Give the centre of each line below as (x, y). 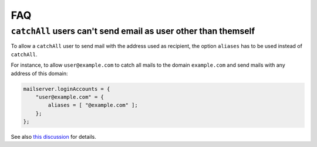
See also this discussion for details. (54, 137)
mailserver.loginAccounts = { (67, 89)
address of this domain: (39, 73)
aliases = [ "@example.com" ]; (93, 105)
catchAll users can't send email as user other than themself (133, 31)
